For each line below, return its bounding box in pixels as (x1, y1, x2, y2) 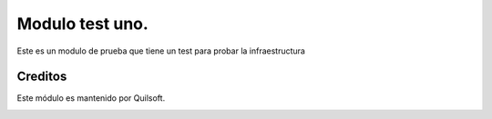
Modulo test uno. (16, 14, 149, 34)
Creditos (16, 69, 67, 84)
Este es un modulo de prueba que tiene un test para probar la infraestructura (16, 45, 305, 56)
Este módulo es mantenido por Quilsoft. (16, 93, 166, 104)
